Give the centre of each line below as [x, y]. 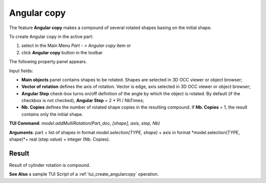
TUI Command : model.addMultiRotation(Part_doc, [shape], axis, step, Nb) [84, 123]
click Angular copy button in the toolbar [62, 52]
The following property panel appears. [48, 62]
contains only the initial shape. [52, 114]
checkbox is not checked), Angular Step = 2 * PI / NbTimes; [83, 101]
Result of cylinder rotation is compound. [50, 165]
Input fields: [21, 71]
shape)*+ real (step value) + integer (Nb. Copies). [60, 139]
